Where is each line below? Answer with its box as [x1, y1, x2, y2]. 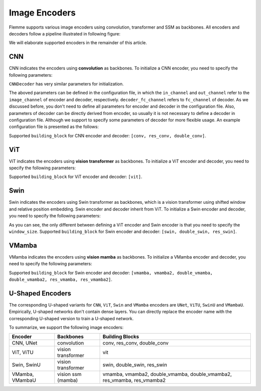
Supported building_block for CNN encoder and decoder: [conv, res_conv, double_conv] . [9, 132, 206, 138]
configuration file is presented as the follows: [9, 124, 99, 130]
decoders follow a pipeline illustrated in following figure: [9, 31, 121, 36]
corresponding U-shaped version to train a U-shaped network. [9, 315, 134, 321]
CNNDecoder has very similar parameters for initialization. [9, 81, 124, 87]
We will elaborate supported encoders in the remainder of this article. [9, 40, 147, 46]
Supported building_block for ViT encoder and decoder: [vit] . [9, 174, 143, 179]
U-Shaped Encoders [9, 289, 72, 297]
